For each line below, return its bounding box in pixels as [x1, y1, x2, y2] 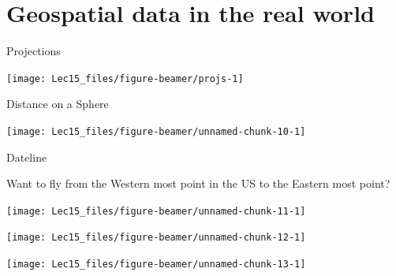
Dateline [6, 148, 47, 165]
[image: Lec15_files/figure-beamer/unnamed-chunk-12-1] [6, 232, 306, 244]
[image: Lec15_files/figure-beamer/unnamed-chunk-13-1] [6, 259, 306, 270]
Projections [6, 43, 61, 59]
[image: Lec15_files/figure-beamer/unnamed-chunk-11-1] [6, 205, 306, 217]
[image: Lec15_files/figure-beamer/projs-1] [6, 73, 244, 84]
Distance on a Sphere [6, 95, 109, 112]
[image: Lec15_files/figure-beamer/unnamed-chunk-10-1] [6, 125, 306, 137]
